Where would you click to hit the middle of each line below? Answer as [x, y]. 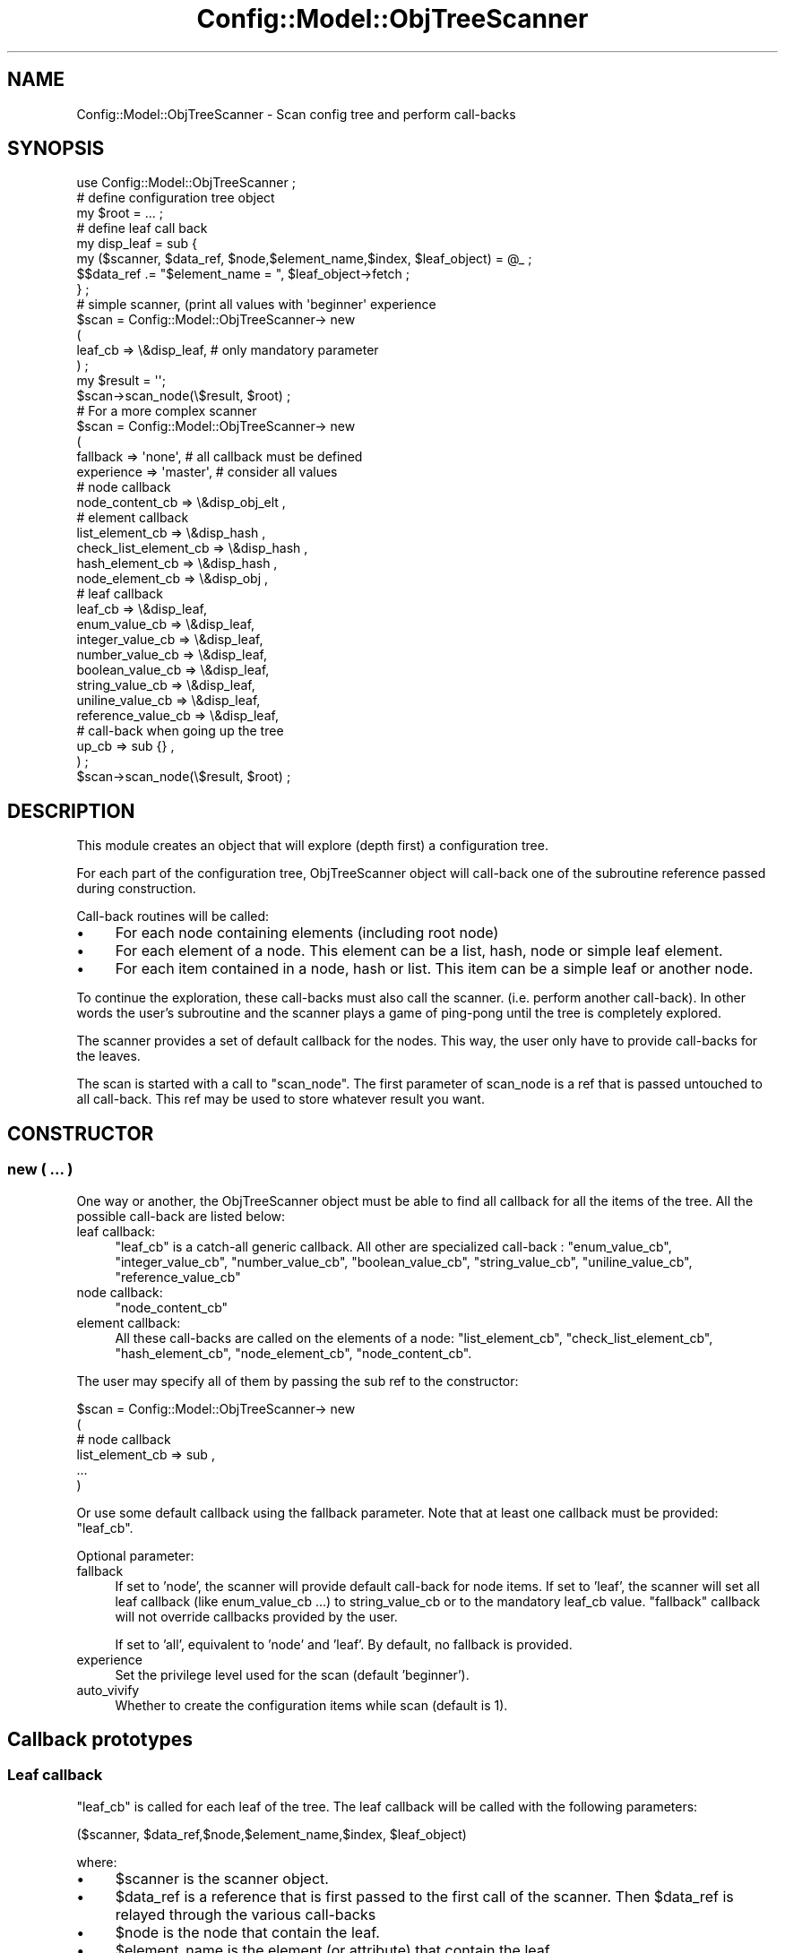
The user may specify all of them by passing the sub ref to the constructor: [298, 1381]
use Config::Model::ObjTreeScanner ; [186, 183]
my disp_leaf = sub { [137, 244]
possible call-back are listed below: [181, 1216]
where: [97, 1862]
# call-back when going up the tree [180, 731]
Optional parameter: [135, 1555]
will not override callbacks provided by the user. [256, 1616]
